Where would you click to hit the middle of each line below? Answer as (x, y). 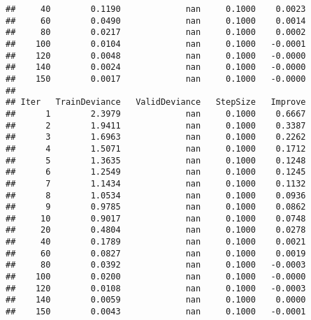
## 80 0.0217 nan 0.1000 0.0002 (156, 32)
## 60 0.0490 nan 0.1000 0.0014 (156, 21)
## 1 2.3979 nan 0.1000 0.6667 (156, 114)
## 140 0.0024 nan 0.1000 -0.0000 (156, 67)
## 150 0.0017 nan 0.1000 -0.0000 (156, 79)
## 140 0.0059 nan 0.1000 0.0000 (156, 300)
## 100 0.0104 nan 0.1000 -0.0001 (156, 44)
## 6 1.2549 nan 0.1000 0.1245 (156, 172)
